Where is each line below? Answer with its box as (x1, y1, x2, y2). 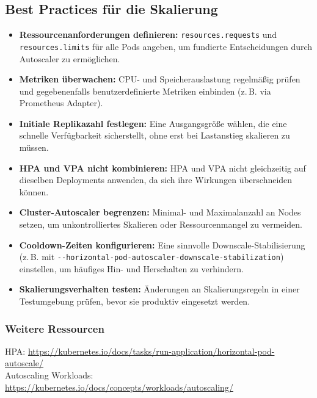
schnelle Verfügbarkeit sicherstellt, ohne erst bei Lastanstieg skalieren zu (19, 129, 290, 142)
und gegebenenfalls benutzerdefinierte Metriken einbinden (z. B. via (19, 84, 271, 97)
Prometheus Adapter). (19, 96, 103, 109)
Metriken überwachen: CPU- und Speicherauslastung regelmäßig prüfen (19, 73, 301, 85)
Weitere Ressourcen (5, 320, 104, 336)
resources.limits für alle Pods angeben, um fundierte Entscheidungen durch (19, 40, 313, 52)
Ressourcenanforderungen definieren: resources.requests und (19, 28, 277, 41)
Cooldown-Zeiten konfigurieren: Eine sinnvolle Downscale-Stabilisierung (19, 238, 305, 251)
